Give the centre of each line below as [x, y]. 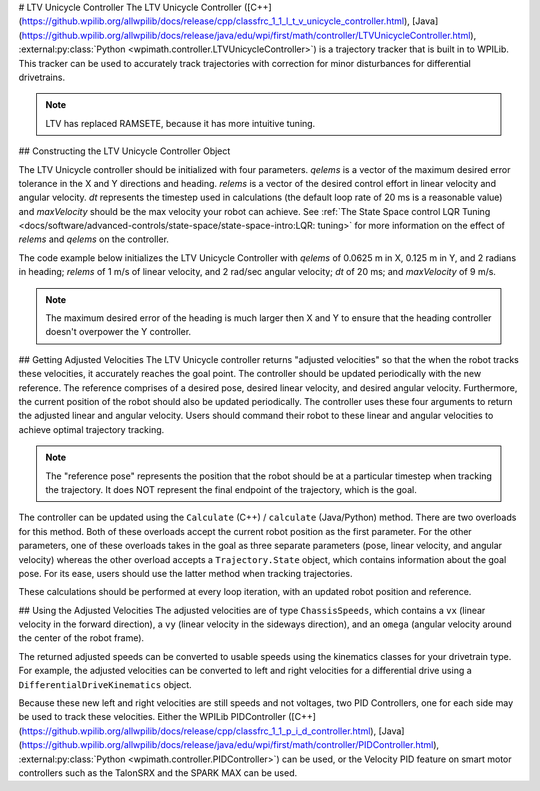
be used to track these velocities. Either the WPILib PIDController [152, 717]
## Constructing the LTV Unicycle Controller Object [124, 151]
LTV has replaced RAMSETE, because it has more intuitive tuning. [180, 123]
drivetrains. [41, 77]
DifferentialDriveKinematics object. [105, 684]
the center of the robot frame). [81, 638]
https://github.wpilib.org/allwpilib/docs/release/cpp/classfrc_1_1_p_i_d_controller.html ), [199, 731]
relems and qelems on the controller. [94, 239]
